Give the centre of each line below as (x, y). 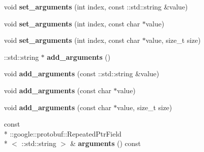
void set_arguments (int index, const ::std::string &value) (96, 6)
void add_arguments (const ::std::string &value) (82, 74)
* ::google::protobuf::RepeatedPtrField (63, 133)
